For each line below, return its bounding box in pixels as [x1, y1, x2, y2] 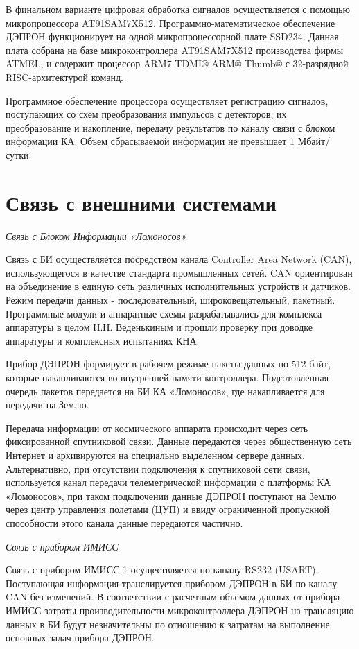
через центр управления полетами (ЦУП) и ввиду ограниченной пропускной [6, 502, 330, 517]
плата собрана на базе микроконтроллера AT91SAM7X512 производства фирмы [6, 42, 344, 57]
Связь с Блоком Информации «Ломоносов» [6, 228, 186, 243]
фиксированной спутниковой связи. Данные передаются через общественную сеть [6, 434, 352, 449]
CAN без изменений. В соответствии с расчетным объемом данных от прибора [6, 589, 340, 604]
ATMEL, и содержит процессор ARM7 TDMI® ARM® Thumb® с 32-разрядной [6, 56, 349, 71]
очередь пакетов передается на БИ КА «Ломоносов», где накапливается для [6, 383, 325, 398]
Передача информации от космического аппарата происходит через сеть [6, 420, 308, 435]
